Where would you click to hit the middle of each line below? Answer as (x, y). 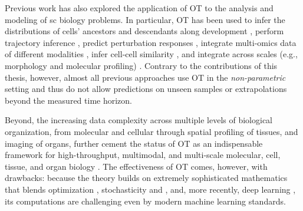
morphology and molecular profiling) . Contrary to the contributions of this (141, 65)
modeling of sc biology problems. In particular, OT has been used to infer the (145, 19)
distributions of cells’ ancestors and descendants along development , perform (144, 31)
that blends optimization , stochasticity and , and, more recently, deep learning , (150, 189)
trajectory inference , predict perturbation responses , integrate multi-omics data (151, 42)
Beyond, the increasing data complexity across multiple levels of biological (139, 120)
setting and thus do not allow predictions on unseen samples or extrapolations (146, 89)
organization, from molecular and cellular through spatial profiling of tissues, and (151, 131)
